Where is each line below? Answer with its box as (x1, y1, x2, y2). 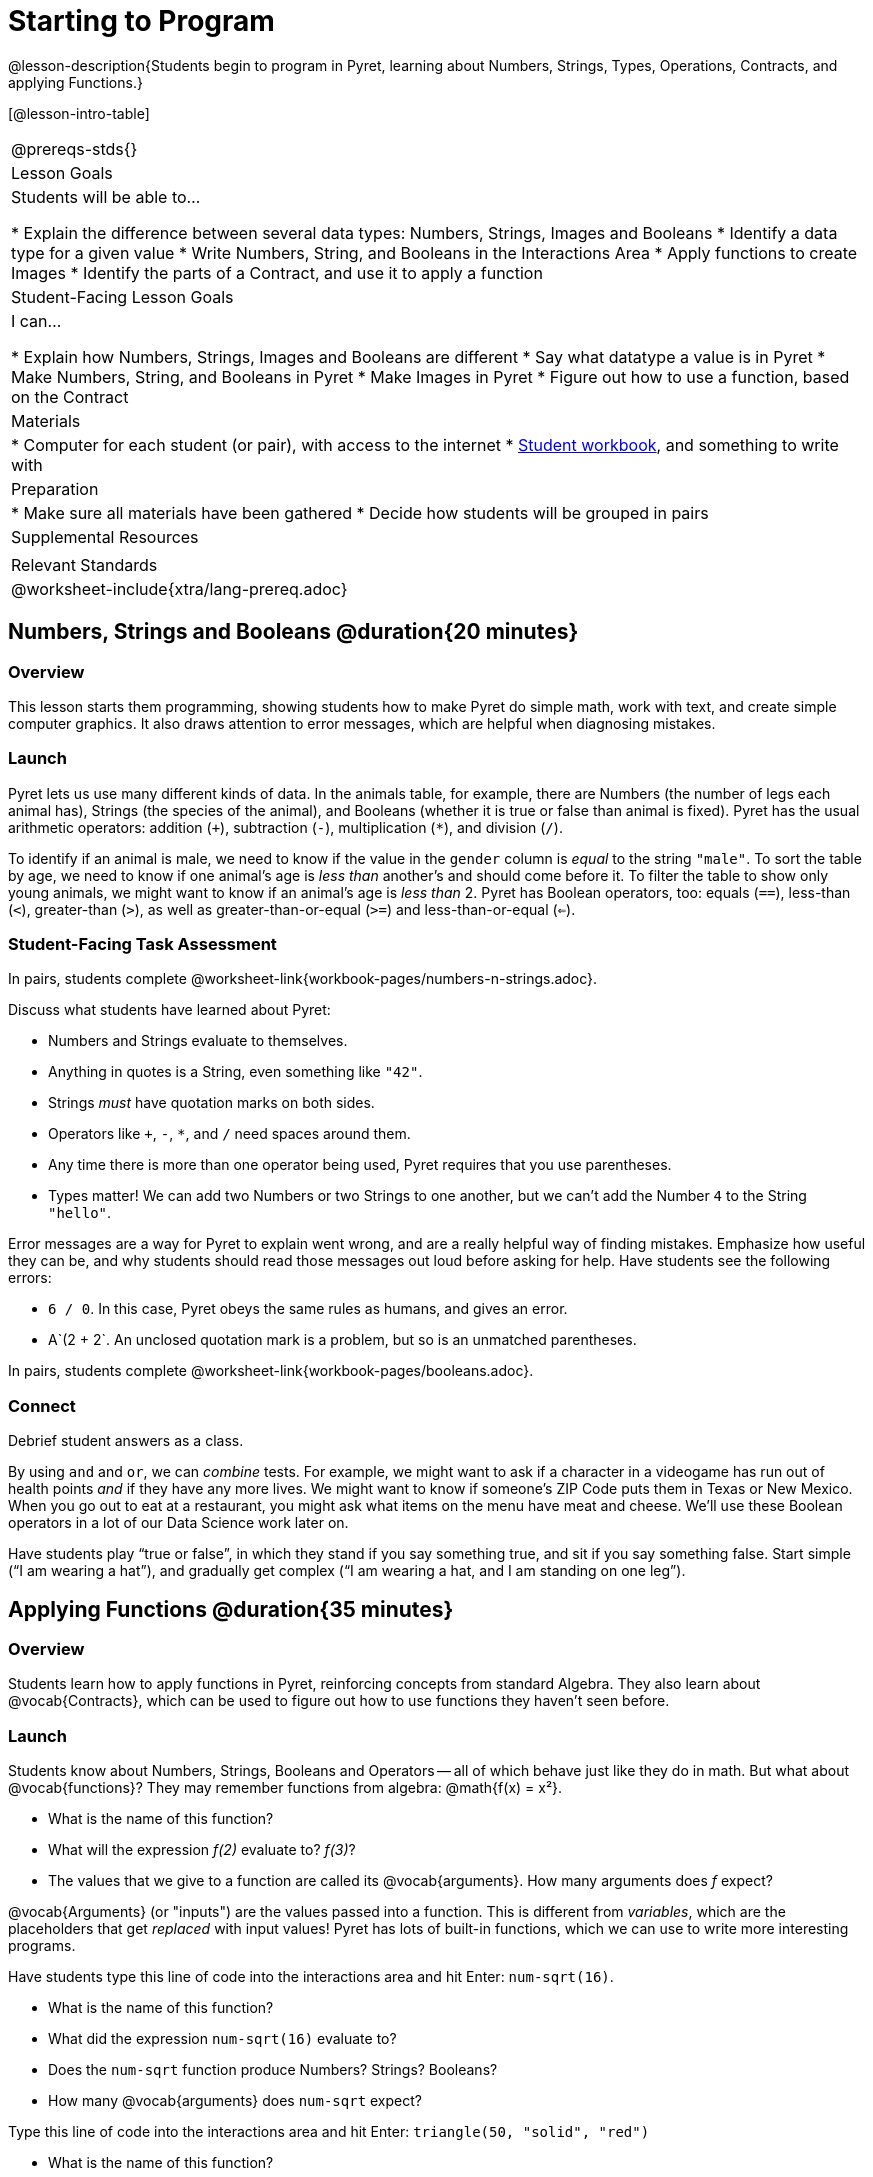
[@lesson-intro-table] (8, 104, 150, 122)
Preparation (11, 478, 99, 499)
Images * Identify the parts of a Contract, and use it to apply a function (11, 262, 543, 283)
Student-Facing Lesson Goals (11, 286, 234, 307)
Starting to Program (8, 4, 275, 38)
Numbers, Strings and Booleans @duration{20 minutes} (8, 619, 579, 645)
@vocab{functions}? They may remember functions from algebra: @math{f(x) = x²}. (8, 1779, 563, 1797)
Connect (8, 1395, 76, 1416)
